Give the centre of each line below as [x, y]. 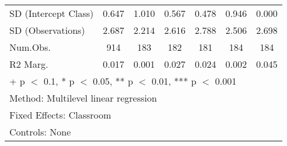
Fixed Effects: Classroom [60, 115]
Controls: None [40, 132]
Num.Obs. [30, 47]
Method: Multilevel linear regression [83, 98]
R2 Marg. [29, 64]
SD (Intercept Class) [51, 13]
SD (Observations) [47, 30]
